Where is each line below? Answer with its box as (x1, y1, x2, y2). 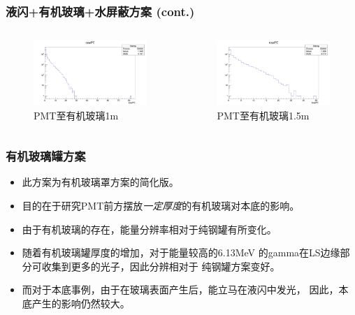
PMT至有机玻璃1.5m (217, 108, 310, 122)
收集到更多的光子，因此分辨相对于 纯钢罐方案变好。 (41, 258, 280, 273)
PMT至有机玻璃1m (34, 108, 119, 122)
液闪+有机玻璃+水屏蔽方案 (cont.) (6, 2, 195, 20)
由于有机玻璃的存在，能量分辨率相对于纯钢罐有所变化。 (22, 221, 277, 236)
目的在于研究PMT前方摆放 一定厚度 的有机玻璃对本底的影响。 (22, 198, 300, 212)
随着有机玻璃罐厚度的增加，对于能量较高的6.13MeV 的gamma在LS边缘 (22, 245, 340, 260)
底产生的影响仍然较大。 (22, 295, 130, 310)
